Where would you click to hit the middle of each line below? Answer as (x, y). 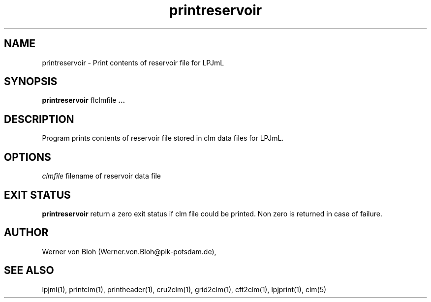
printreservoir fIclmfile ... (84, 100)
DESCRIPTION (39, 119)
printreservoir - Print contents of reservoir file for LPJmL (133, 62)
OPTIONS (28, 157)
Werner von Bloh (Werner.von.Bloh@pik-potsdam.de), (129, 251)
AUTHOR (26, 233)
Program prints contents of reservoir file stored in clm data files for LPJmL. (163, 138)
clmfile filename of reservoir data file (102, 176)
